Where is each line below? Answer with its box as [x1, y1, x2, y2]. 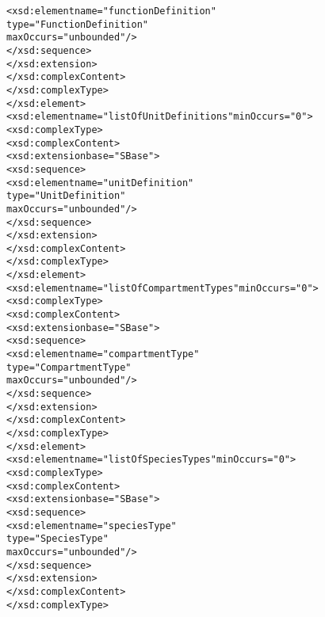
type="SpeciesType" [6, 533, 109, 545]
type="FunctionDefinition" [6, 18, 148, 30]
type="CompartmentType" [6, 361, 132, 373]
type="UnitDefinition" [6, 190, 126, 202]
